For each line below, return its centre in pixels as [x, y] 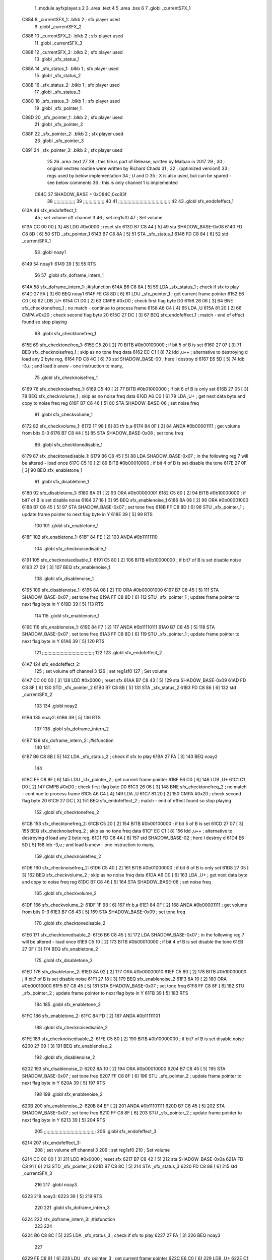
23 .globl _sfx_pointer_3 [59, 141]
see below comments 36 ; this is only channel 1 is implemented [113, 183]
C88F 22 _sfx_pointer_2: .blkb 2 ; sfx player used [73, 134]
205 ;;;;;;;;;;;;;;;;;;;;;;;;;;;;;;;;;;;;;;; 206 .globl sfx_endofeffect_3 [95, 1131]
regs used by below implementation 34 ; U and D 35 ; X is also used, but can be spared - [139, 175]
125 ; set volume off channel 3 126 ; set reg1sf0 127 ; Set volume [101, 671]
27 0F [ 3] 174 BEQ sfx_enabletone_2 [60, 949]
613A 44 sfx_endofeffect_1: [50, 210]
